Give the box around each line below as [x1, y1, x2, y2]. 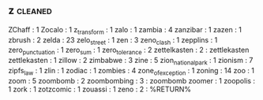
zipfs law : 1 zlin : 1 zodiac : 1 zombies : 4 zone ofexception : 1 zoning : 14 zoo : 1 [8, 66, 255, 77]
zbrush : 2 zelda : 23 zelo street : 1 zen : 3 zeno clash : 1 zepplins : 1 [8, 35, 218, 46]
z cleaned [8, 4, 53, 17]
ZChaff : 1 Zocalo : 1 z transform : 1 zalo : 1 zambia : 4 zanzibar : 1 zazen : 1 [8, 24, 242, 36]
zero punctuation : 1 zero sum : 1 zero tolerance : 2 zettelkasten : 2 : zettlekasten [8, 45, 250, 57]
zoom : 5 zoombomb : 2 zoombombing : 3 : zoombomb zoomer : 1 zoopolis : [8, 76, 255, 85]
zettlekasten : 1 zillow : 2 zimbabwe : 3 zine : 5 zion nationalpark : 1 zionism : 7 [8, 56, 254, 67]
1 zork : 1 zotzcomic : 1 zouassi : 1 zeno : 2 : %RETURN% [8, 84, 192, 94]
